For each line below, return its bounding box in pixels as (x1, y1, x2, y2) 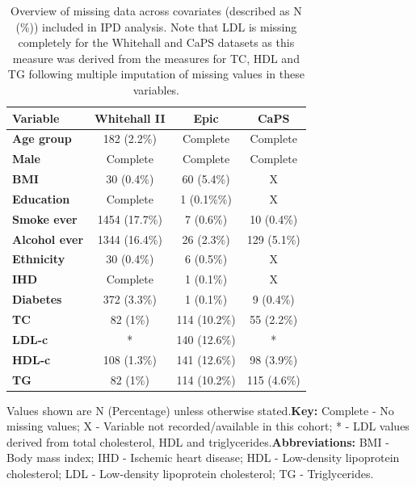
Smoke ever (12, 210, 78, 227)
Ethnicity (12, 250, 65, 267)
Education (12, 190, 70, 207)
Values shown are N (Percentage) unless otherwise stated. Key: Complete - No (6, 401, 394, 418)
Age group (12, 130, 72, 147)
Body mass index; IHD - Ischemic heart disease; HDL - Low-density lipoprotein (6, 449, 400, 466)
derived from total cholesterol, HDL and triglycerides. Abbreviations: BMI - (6, 433, 389, 450)
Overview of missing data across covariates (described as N (10, 2, 302, 19)
